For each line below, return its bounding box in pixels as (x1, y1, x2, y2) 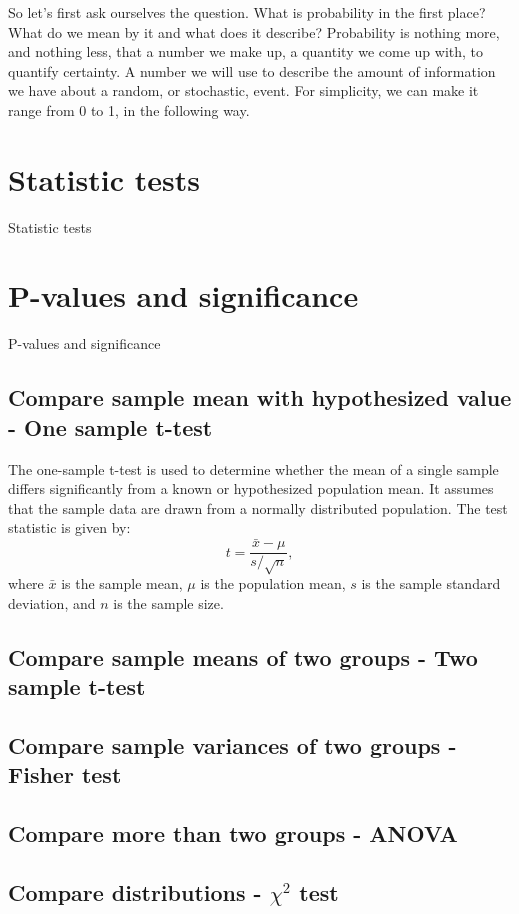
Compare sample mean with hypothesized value (8, 382, 512, 413)
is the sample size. (113, 592, 224, 613)
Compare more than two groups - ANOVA (8, 817, 458, 848)
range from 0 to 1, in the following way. (8, 99, 250, 120)
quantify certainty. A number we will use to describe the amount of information (8, 60, 496, 81)
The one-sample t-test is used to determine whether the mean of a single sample (8, 458, 499, 479)
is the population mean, (200, 573, 346, 594)
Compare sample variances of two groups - (8, 729, 457, 760)
